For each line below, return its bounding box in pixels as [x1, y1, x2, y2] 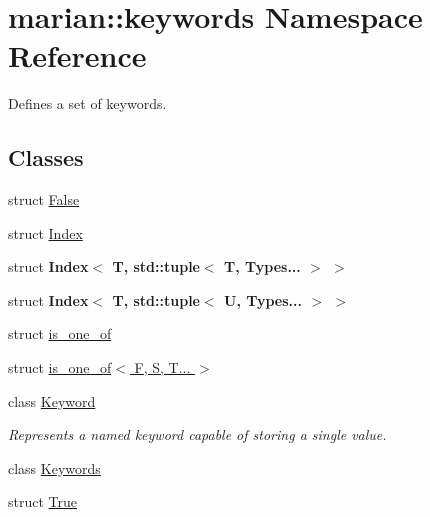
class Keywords [8, 457, 101, 478]
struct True [8, 491, 77, 512]
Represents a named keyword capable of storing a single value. [8, 424, 387, 445]
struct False [8, 189, 80, 210]
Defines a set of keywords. [8, 93, 167, 114]
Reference [8, 35, 147, 76]
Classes [8, 142, 84, 173]
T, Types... [224, 256, 301, 277]
